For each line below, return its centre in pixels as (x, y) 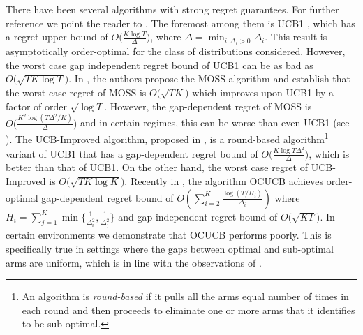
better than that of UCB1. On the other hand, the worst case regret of (157, 167)
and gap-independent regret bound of (198, 216)
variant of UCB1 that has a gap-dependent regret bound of (132, 153)
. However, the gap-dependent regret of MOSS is (208, 106)
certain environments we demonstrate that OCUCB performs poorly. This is (169, 235)
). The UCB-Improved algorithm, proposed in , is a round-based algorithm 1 (167, 138)
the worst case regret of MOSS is (76, 92)
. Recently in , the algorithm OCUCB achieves (224, 180)
